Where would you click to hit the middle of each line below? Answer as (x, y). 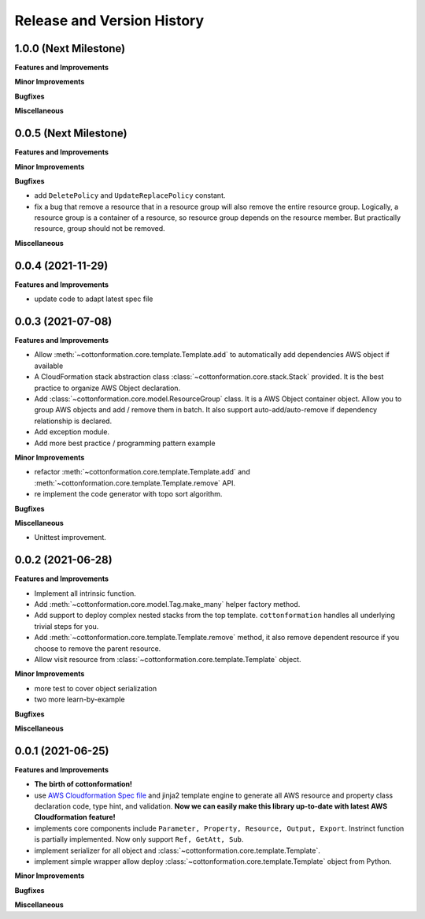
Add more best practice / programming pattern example (125, 443)
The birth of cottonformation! (83, 784)
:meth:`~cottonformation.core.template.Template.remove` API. (135, 483)
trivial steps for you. (67, 626)
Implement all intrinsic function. (85, 593)
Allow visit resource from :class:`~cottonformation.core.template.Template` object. (168, 659)
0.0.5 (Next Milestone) (71, 134)
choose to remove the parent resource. (98, 648)
